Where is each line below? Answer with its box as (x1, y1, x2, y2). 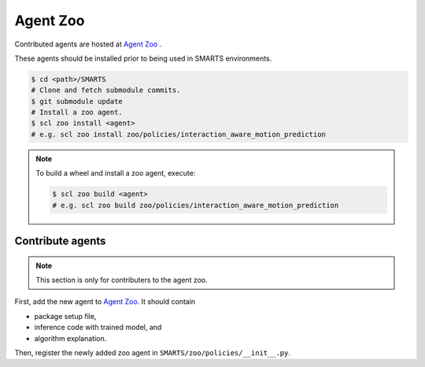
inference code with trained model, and (34, 323, 162, 332)
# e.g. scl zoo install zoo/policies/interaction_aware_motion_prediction (31, 130, 327, 139)
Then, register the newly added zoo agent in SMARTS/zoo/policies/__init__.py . (14, 347, 291, 358)
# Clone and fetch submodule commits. (31, 86, 181, 95)
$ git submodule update (31, 97, 124, 106)
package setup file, (34, 311, 97, 321)
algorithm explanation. (34, 333, 107, 343)
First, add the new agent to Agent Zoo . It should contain (14, 297, 196, 306)
